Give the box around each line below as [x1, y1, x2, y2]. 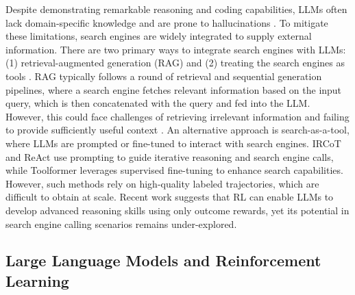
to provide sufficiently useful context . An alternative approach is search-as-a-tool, [5, 123, 350, 137]
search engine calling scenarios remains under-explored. [5, 216, 237, 231]
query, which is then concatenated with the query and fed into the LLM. [5, 96, 310, 110]
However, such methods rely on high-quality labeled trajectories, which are [5, 176, 319, 190]
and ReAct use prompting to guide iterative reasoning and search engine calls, [5, 149, 334, 164]
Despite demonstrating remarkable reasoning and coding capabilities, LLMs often [5, 2, 347, 16]
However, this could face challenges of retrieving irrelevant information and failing [5, 109, 350, 123]
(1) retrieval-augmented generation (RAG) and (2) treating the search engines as [5, 55, 345, 70]
